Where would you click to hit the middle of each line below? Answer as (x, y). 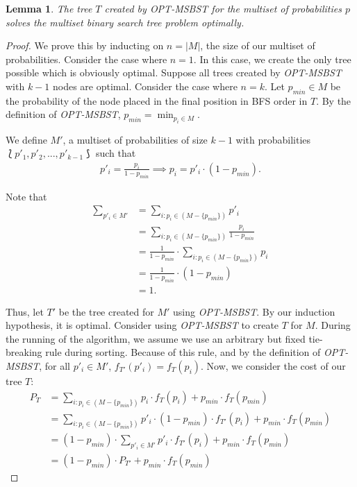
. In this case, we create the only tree (272, 59)
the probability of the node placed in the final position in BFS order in (157, 100)
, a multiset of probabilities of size (135, 139)
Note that (26, 196)
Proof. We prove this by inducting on (85, 45)
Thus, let (25, 311)
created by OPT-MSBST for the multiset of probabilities (223, 8)
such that (116, 153)
